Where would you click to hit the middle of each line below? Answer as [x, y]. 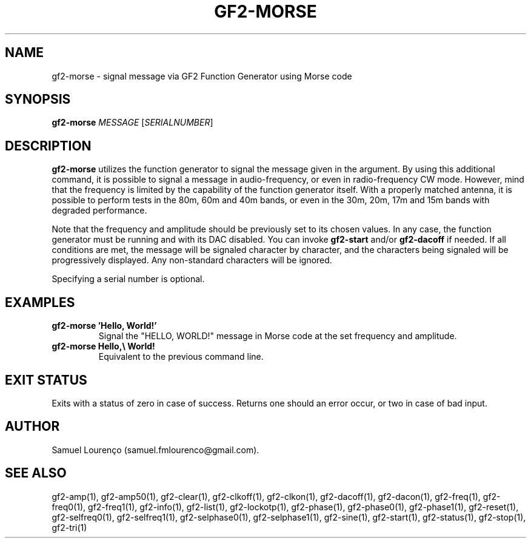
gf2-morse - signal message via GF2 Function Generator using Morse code [202, 76]
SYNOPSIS [38, 99]
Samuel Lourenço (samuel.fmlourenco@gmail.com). [155, 450]
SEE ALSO [36, 473]
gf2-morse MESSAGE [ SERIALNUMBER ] [132, 123]
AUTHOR [32, 427]
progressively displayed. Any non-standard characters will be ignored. [192, 260]
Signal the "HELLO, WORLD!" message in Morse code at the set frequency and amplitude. [278, 336]
